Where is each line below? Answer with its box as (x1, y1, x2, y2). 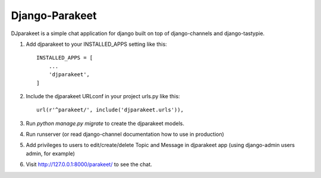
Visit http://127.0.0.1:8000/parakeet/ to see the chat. (26, 161, 153, 168)
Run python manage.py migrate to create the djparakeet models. (26, 120, 184, 127)
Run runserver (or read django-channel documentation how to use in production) (26, 131, 224, 138)
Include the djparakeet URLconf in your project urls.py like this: (26, 92, 181, 99)
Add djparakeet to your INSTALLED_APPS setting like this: (26, 40, 168, 48)
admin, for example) (26, 149, 75, 157)
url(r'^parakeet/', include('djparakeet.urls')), (36, 107, 184, 113)
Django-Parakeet (11, 9, 97, 22)
